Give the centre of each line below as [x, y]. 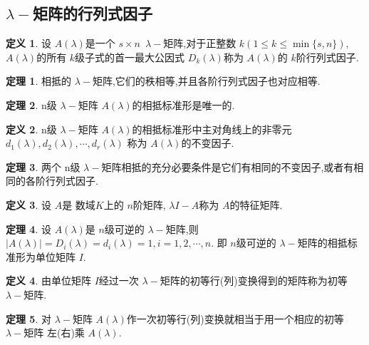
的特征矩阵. [256, 204]
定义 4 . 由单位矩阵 [48, 280]
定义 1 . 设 [28, 43]
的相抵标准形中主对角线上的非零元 [212, 129]
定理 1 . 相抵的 [38, 81]
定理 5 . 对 [28, 318]
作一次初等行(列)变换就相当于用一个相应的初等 [235, 318]
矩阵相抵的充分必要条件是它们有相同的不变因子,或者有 [228, 166]
